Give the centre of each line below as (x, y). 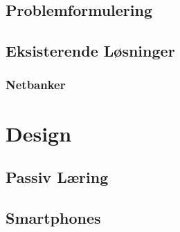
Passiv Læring (57, 177)
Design (39, 133)
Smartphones (53, 217)
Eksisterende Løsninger (90, 51)
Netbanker (36, 85)
